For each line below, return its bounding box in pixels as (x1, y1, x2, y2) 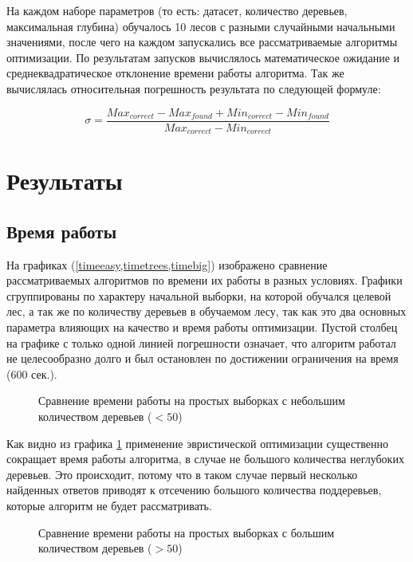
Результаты (6, 164, 123, 197)
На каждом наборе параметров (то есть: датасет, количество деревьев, (6, 2, 348, 18)
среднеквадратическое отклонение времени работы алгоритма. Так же (6, 65, 344, 81)
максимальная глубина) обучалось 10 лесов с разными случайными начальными (6, 18, 395, 34)
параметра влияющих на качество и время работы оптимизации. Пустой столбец (6, 319, 398, 336)
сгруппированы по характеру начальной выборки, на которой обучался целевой (6, 287, 391, 304)
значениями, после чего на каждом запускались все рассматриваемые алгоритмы (6, 33, 398, 50)
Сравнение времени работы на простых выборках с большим (38, 524, 335, 540)
